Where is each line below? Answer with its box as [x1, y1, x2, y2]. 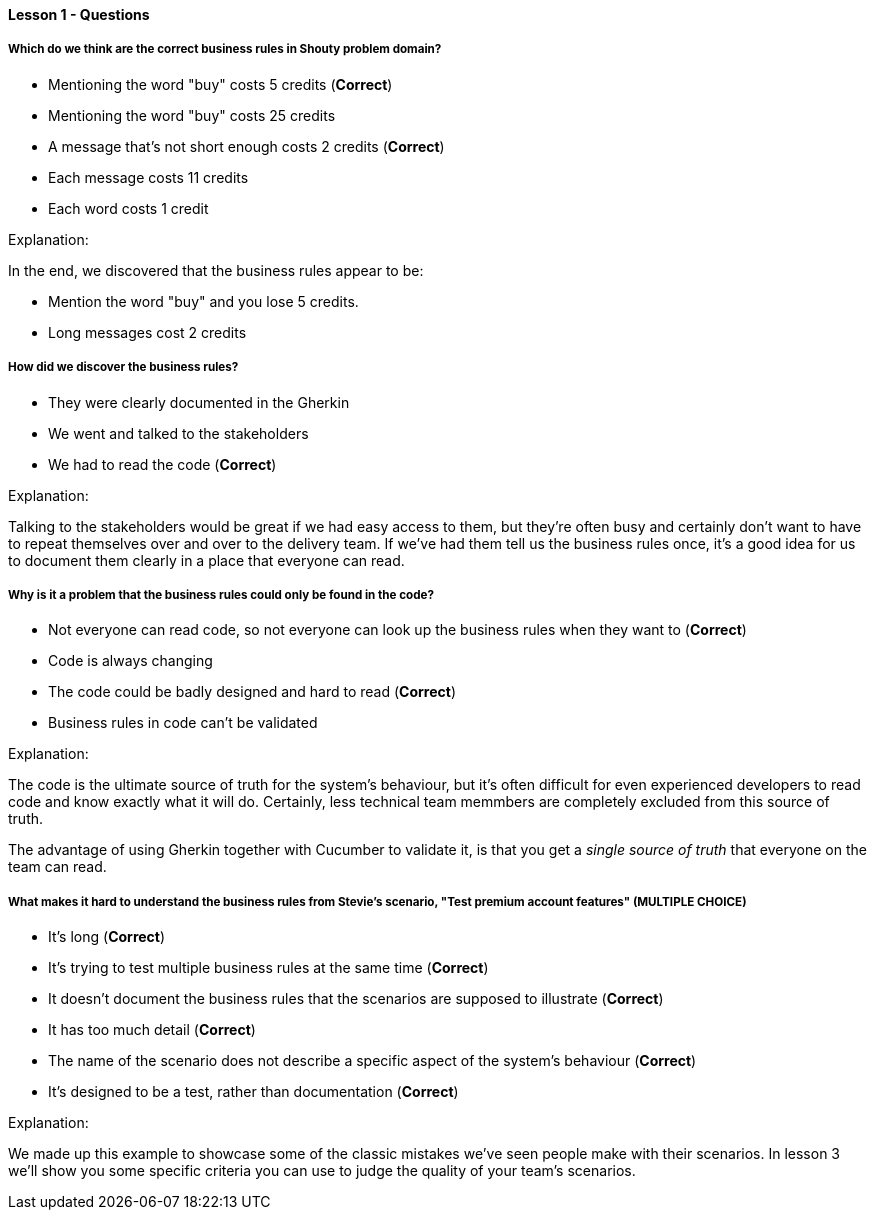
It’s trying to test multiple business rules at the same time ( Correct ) [48, 959, 489, 977]
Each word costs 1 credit [48, 199, 209, 217]
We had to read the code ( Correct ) [48, 455, 277, 473]
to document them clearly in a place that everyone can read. [8, 551, 405, 569]
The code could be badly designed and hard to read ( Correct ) [48, 683, 457, 701]
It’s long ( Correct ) [48, 928, 166, 946]
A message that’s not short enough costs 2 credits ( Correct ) [48, 137, 445, 155]
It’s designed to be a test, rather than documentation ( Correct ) [48, 1083, 459, 1101]
